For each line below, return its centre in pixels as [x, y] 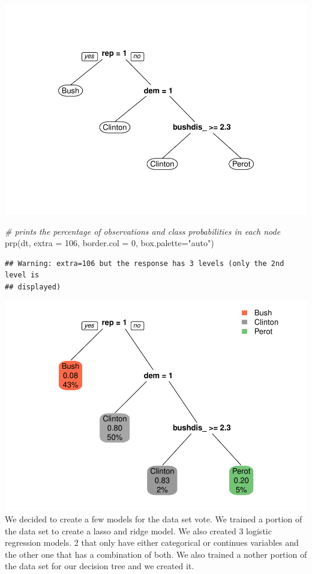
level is [22, 275]
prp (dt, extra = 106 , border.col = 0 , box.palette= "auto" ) [109, 243]
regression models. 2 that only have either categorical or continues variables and [152, 542]
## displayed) [33, 287]
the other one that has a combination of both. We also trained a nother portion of [156, 554]
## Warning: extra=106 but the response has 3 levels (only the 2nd [145, 263]
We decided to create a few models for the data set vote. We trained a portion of [154, 519]
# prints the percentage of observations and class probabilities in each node [143, 231]
